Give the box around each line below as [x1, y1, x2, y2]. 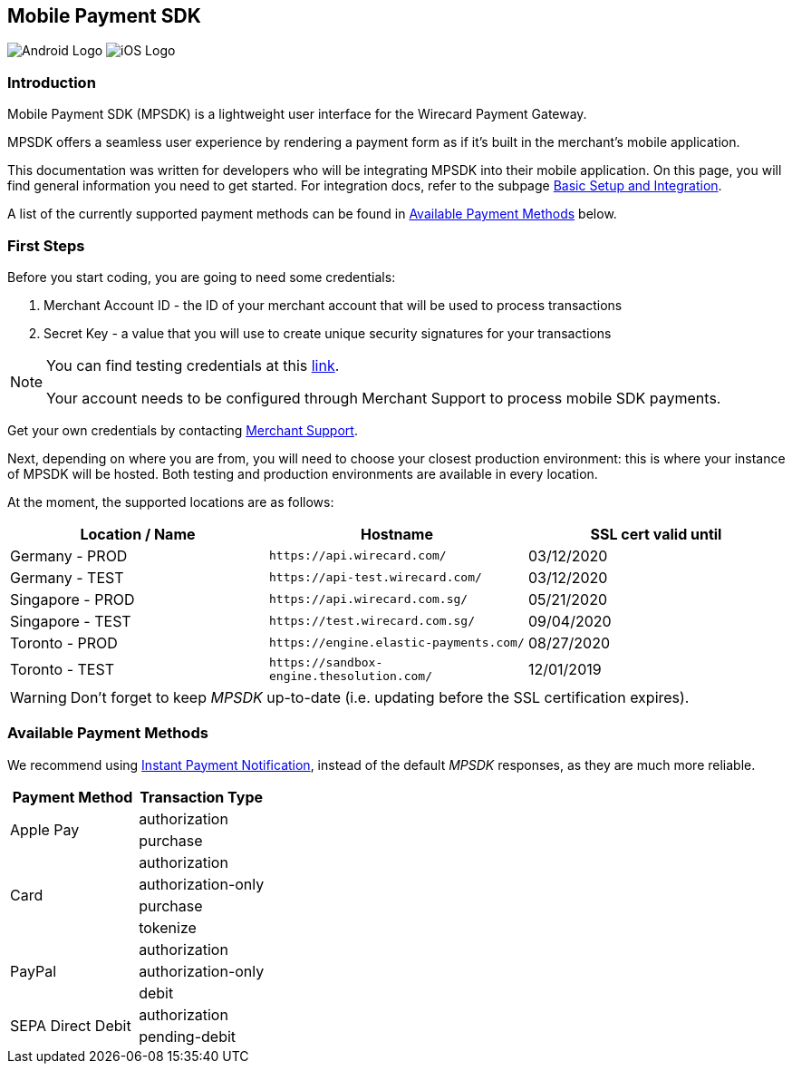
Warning [10, 687, 67, 706]
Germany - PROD [10, 546, 128, 565]
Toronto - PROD [10, 633, 118, 652]
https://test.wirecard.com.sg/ [268, 614, 475, 628]
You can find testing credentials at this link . [46, 355, 340, 375]
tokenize [139, 918, 197, 937]
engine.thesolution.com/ [268, 668, 432, 683]
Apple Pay [10, 820, 80, 839]
